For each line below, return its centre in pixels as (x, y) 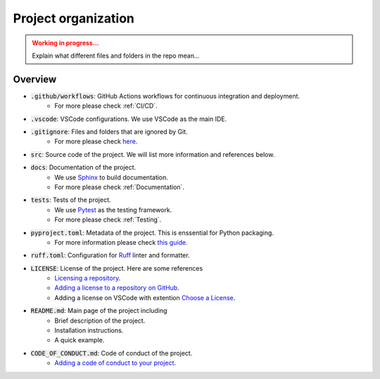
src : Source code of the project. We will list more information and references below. (153, 154)
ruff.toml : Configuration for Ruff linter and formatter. (110, 255)
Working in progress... (65, 43)
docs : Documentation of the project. (83, 167)
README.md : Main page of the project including (99, 311)
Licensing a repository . (88, 278)
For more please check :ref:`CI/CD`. (106, 106)
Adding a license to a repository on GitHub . (117, 288)
